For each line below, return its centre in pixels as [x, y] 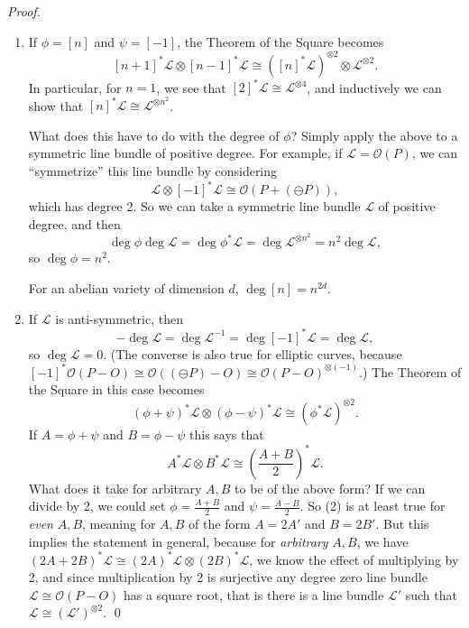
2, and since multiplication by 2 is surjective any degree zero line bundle [228, 577]
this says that [227, 434]
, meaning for [119, 523]
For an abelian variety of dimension [126, 287]
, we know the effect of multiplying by [354, 559]
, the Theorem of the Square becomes [280, 41]
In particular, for [75, 87]
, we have [382, 541]
